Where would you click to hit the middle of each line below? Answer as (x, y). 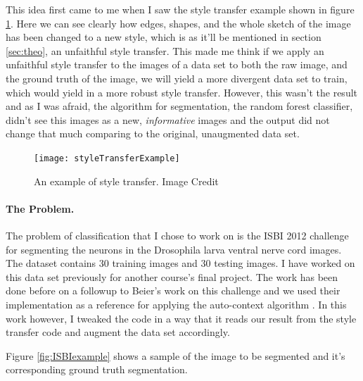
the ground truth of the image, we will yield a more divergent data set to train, (177, 78)
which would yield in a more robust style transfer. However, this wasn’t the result (182, 92)
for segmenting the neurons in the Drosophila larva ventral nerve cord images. (174, 249)
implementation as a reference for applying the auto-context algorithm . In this (176, 304)
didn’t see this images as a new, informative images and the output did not (168, 119)
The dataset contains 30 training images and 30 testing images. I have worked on (180, 263)
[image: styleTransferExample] (107, 158)
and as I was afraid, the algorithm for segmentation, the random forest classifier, (179, 106)
